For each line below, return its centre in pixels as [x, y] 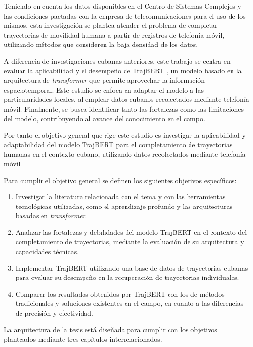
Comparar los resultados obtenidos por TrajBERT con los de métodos [120, 293]
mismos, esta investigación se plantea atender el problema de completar [111, 25]
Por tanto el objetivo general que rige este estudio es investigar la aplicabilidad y [125, 135]
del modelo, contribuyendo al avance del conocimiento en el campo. [105, 118]
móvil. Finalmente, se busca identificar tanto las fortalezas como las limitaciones [124, 108]
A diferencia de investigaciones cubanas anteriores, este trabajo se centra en [117, 60]
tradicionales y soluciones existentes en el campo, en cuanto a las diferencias [129, 303]
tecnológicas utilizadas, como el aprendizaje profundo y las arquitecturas [124, 206]
